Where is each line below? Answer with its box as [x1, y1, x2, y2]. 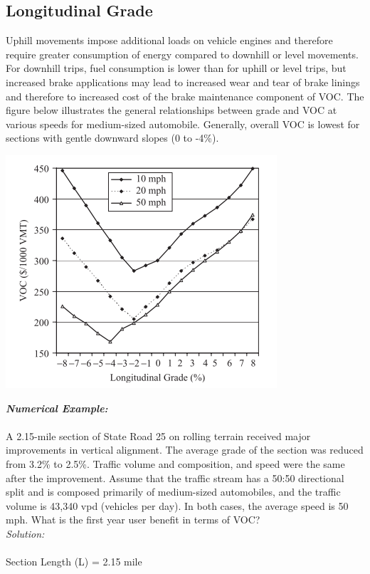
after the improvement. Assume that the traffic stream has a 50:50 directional [6, 470, 344, 485]
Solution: [6, 526, 45, 541]
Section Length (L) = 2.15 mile [6, 554, 142, 569]
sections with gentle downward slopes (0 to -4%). [6, 130, 219, 145]
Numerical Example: [6, 400, 108, 415]
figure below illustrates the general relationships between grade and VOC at [6, 103, 337, 118]
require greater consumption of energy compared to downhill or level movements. [6, 46, 359, 61]
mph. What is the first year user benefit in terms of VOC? [6, 512, 260, 527]
